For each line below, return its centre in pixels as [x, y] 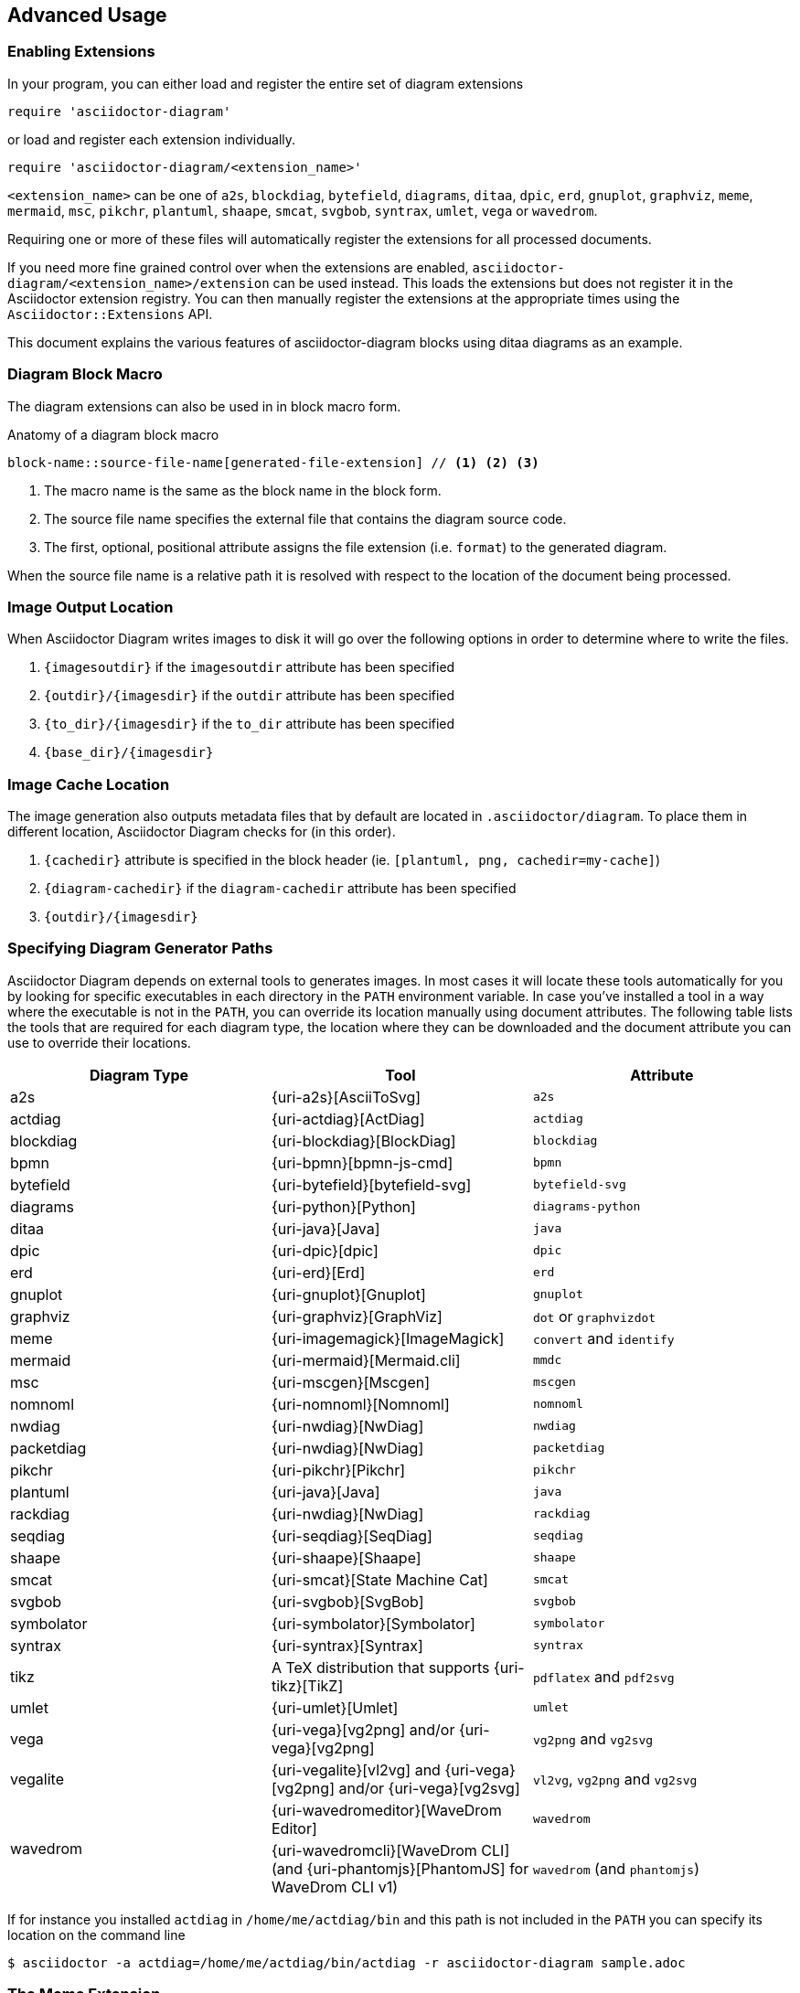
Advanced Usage [87, 15]
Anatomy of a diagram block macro [113, 434]
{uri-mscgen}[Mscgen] [350, 1382]
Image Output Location [91, 607]
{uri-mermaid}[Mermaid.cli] [366, 1360]
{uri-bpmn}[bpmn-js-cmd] [362, 1162]
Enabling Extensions [81, 52]
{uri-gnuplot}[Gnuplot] [348, 1294]
